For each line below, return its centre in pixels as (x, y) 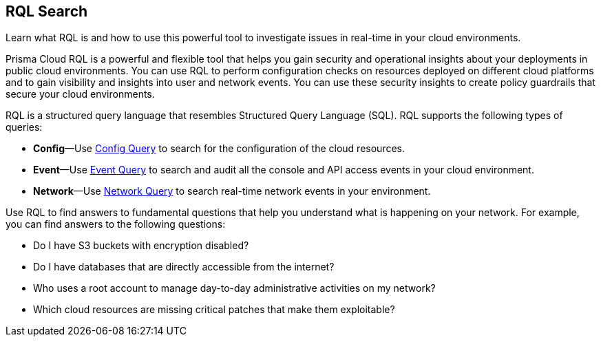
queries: (24, 127)
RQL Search (47, 11)
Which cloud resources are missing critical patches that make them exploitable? (214, 310)
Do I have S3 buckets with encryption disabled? (141, 246)
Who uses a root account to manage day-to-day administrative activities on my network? (234, 288)
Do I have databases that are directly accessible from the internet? (184, 267)
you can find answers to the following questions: (116, 224)
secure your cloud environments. (80, 94)
